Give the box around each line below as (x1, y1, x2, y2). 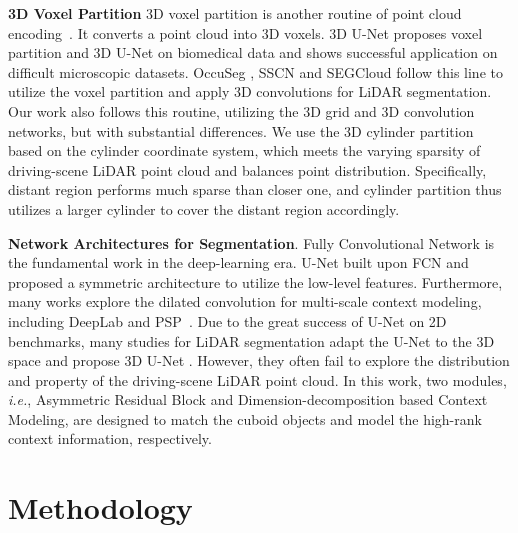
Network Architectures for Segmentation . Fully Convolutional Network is (8, 232, 495, 253)
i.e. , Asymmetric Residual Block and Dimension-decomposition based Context (8, 389, 488, 410)
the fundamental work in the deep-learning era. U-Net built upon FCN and (8, 252, 469, 273)
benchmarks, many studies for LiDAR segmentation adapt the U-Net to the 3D (8, 330, 495, 351)
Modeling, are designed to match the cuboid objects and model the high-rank (8, 408, 482, 429)
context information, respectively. (8, 428, 212, 449)
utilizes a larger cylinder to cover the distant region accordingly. (8, 198, 400, 219)
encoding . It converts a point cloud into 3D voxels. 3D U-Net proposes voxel (8, 22, 483, 43)
